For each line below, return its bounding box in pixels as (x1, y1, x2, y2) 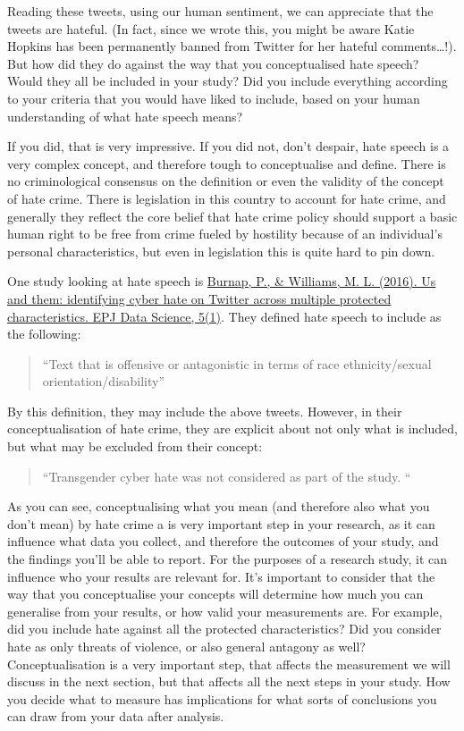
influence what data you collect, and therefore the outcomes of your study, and (7, 532, 439, 550)
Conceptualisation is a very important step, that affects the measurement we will (7, 654, 451, 673)
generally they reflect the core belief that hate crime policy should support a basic (7, 206, 458, 225)
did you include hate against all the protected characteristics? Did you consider (7, 619, 442, 638)
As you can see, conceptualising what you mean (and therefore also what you (7, 497, 430, 516)
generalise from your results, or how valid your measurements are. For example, (7, 601, 443, 620)
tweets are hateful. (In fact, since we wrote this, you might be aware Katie (7, 19, 415, 38)
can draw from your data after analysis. (7, 707, 224, 726)
